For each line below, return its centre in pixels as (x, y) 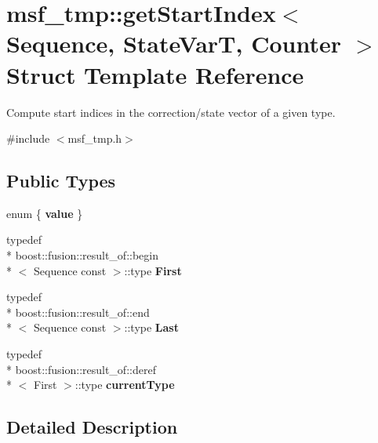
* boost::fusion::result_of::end (78, 312)
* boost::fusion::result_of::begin (82, 255)
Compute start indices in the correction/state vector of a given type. (171, 112)
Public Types (61, 181)
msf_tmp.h (95, 138)
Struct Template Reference (155, 74)
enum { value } (45, 213)
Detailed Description (92, 427)
